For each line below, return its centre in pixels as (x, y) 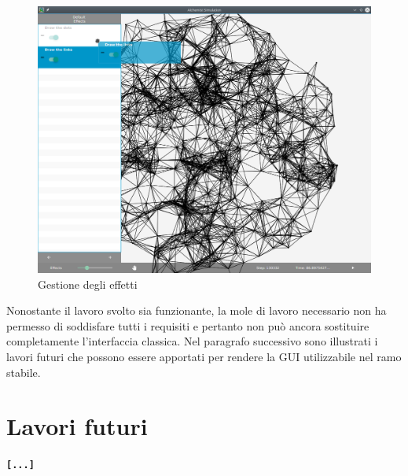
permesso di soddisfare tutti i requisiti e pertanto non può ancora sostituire (188, 325)
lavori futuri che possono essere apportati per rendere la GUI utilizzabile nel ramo (204, 357)
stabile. (24, 372)
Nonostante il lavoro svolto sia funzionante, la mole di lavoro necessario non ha (197, 310)
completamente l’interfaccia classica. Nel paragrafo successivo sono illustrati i (192, 341)
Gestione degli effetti (88, 284)
